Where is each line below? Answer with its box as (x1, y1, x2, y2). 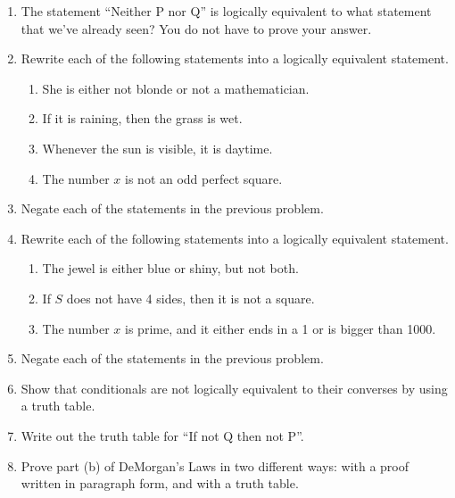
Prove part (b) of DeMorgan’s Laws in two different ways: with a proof (21, 456, 409, 475)
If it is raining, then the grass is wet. (42, 109, 243, 128)
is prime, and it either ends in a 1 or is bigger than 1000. (125, 319, 436, 337)
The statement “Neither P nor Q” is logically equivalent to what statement (21, 2, 432, 20)
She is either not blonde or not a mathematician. (42, 79, 310, 97)
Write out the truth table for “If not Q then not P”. (21, 426, 304, 444)
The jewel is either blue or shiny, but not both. (42, 259, 299, 278)
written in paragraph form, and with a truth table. (21, 474, 299, 493)
